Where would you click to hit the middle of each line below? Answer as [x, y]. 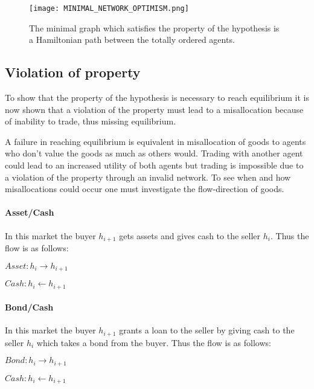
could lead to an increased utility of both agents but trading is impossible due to [154, 165]
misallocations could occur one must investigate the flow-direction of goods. [145, 189]
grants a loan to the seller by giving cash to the [207, 330]
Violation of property [73, 72]
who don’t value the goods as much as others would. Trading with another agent [154, 153]
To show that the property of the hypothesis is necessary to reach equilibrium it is [157, 98]
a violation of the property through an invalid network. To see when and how [148, 177]
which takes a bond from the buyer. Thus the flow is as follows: [154, 342]
